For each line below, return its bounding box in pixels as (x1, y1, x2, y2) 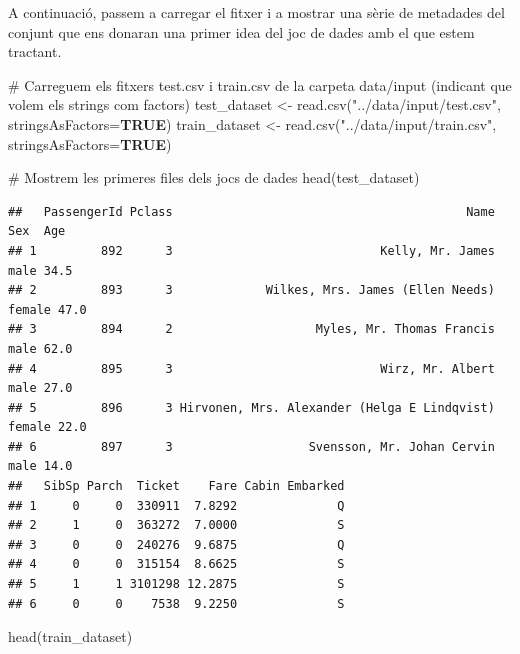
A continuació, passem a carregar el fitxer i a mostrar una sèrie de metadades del (8, 2, 505, 22)
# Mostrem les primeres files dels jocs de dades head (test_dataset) (8, 167, 420, 188)
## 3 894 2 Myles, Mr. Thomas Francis (8, 322, 495, 337)
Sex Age (8, 224, 66, 239)
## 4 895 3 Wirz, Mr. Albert (8, 361, 495, 376)
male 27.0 (8, 381, 73, 396)
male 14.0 (8, 459, 73, 474)
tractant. (8, 41, 62, 62)
